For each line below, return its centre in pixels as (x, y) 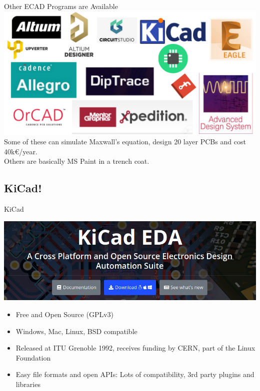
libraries (28, 384)
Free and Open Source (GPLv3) (65, 314)
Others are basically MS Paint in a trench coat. (77, 161)
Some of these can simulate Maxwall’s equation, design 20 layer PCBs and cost (125, 142)
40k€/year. (21, 151)
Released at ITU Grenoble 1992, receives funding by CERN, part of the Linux (135, 348)
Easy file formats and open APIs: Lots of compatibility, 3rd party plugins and (135, 374)
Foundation (33, 357)
